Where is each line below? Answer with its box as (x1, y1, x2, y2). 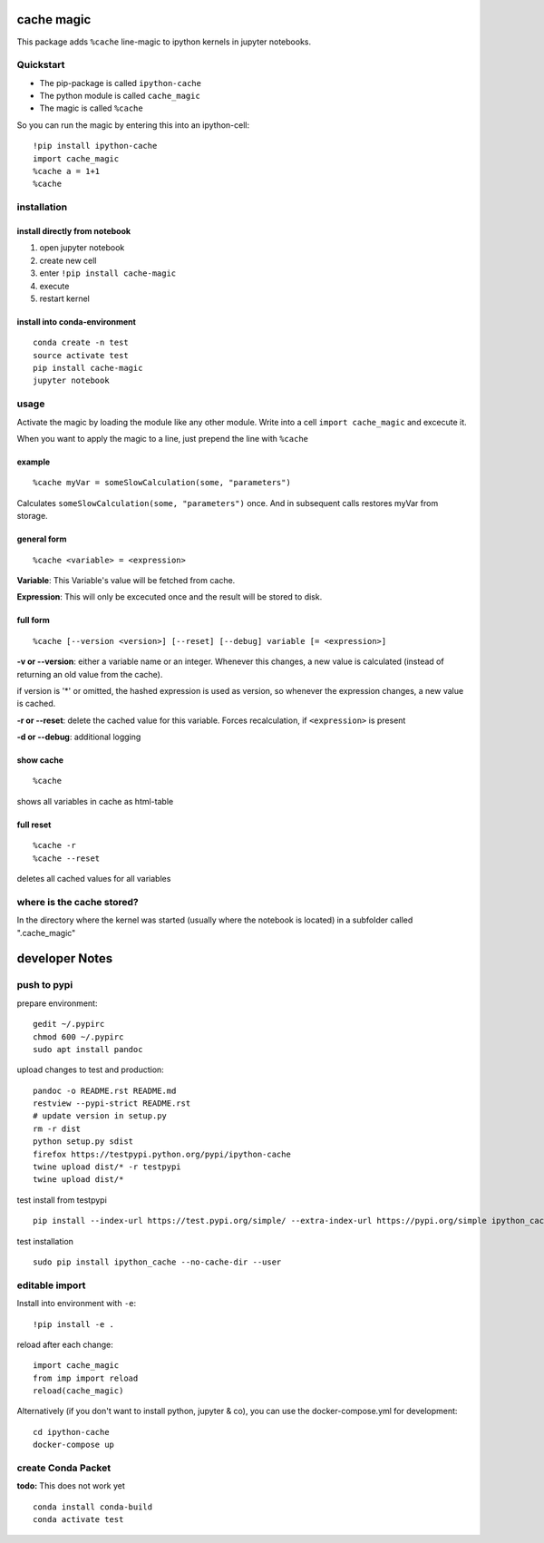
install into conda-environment (16, 316, 136, 327)
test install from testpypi (16, 1194, 108, 1206)
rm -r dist (33, 1123, 82, 1134)
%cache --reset (33, 853, 101, 864)
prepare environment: (16, 998, 98, 1009)
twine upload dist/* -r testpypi (33, 1162, 181, 1172)
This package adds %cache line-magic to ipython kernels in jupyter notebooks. (16, 36, 312, 47)
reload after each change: (16, 1339, 113, 1350)
